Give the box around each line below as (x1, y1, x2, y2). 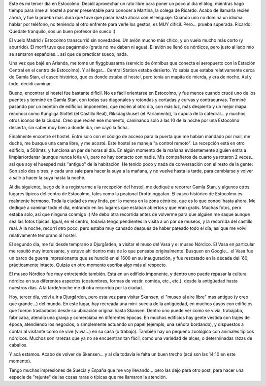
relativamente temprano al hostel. (9, 232, 77, 238)
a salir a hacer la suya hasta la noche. (9, 175, 86, 181)
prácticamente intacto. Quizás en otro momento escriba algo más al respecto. (9, 262, 167, 268)
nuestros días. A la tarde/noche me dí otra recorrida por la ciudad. (9, 285, 143, 291)
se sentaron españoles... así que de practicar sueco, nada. (9, 51, 128, 57)
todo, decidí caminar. (9, 81, 52, 87)
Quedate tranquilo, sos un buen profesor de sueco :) (9, 28, 116, 34)
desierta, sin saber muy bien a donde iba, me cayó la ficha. (9, 124, 129, 130)
